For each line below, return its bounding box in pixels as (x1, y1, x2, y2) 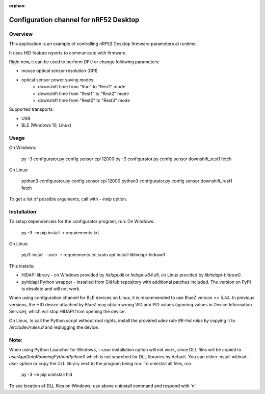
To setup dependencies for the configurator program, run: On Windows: (9, 219, 155, 224)
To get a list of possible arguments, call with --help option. (9, 196, 128, 202)
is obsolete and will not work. (21, 286, 80, 292)
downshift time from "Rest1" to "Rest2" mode (38, 91, 130, 97)
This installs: (9, 263, 34, 269)
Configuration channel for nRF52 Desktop (9, 15, 139, 24)
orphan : (9, 3, 26, 8)
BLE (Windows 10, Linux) (21, 123, 72, 128)
